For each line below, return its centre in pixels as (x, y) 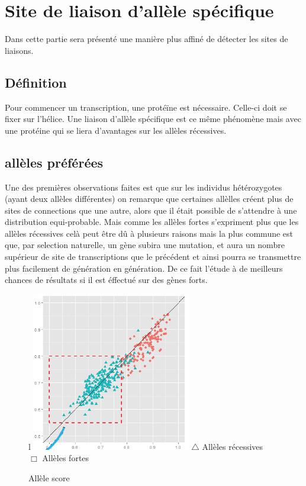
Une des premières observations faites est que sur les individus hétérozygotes (144, 187)
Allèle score (49, 478)
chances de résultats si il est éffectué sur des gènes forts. (106, 280)
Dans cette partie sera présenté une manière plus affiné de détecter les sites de (146, 39)
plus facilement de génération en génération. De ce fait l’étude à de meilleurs (144, 268)
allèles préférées (54, 162)
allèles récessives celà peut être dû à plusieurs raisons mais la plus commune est (149, 233)
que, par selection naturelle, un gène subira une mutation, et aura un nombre (145, 245)
